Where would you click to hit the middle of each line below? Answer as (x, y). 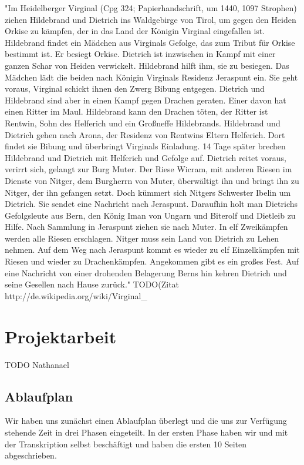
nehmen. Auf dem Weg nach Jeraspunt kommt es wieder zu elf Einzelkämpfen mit (152, 250)
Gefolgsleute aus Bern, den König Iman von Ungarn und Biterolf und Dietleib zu (150, 215)
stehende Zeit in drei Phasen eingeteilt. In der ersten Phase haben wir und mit (146, 432)
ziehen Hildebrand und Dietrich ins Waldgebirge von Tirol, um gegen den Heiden (151, 19)
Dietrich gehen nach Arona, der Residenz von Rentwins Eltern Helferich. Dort (145, 134)
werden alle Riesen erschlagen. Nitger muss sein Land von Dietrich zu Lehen (142, 238)
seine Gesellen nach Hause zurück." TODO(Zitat (92, 284)
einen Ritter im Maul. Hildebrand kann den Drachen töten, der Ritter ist (136, 111)
